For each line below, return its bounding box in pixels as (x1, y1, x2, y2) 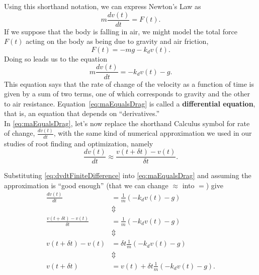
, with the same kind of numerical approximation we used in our (53, 128, 252, 138)
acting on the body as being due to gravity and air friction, (26, 36, 209, 46)
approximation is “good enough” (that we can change (4, 180, 168, 190)
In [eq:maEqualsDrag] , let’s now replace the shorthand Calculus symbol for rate (4, 118, 250, 128)
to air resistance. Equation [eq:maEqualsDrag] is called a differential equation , (4, 98, 255, 108)
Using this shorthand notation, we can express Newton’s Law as (4, 1, 201, 11)
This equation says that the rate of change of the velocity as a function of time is (4, 78, 254, 89)
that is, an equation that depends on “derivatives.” (4, 108, 160, 119)
